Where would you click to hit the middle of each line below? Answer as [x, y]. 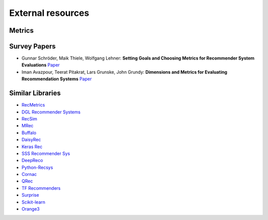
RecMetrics [33, 105]
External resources [49, 13]
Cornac [29, 174]
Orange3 [31, 209]
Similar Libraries [35, 93]
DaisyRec [31, 140]
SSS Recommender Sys [46, 153]
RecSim [29, 118]
